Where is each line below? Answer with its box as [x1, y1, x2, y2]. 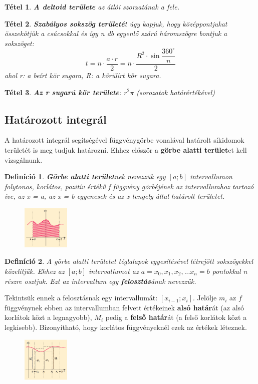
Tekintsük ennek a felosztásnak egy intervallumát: [5, 292, 158, 303]
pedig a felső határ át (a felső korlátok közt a [105, 312, 247, 322]
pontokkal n [212, 266, 247, 276]
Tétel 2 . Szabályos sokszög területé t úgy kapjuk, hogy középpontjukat [5, 18, 227, 29]
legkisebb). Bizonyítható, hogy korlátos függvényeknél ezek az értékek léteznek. [5, 321, 247, 332]
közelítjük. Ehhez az [5, 266, 65, 276]
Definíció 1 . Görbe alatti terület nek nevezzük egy [5, 171, 166, 182]
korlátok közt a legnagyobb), [5, 312, 92, 322]
